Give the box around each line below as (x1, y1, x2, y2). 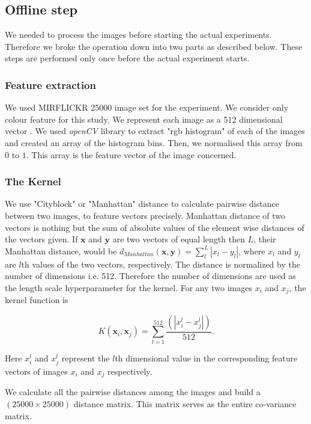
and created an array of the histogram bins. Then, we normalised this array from (5, 136, 303, 149)
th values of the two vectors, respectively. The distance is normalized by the (21, 257, 300, 270)
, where (238, 244, 265, 257)
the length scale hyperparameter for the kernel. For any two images (5, 281, 253, 293)
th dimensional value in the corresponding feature (115, 351, 298, 364)
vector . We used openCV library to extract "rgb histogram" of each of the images (5, 124, 305, 137)
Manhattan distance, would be (5, 244, 117, 257)
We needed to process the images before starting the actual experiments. (5, 28, 272, 41)
